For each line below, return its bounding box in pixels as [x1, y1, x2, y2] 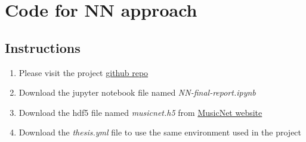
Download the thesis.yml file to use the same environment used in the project [18, 126, 302, 138]
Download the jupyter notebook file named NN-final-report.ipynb [18, 86, 256, 99]
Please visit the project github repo [18, 66, 149, 78]
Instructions [5, 38, 81, 56]
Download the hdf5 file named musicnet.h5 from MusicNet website [18, 106, 262, 118]
